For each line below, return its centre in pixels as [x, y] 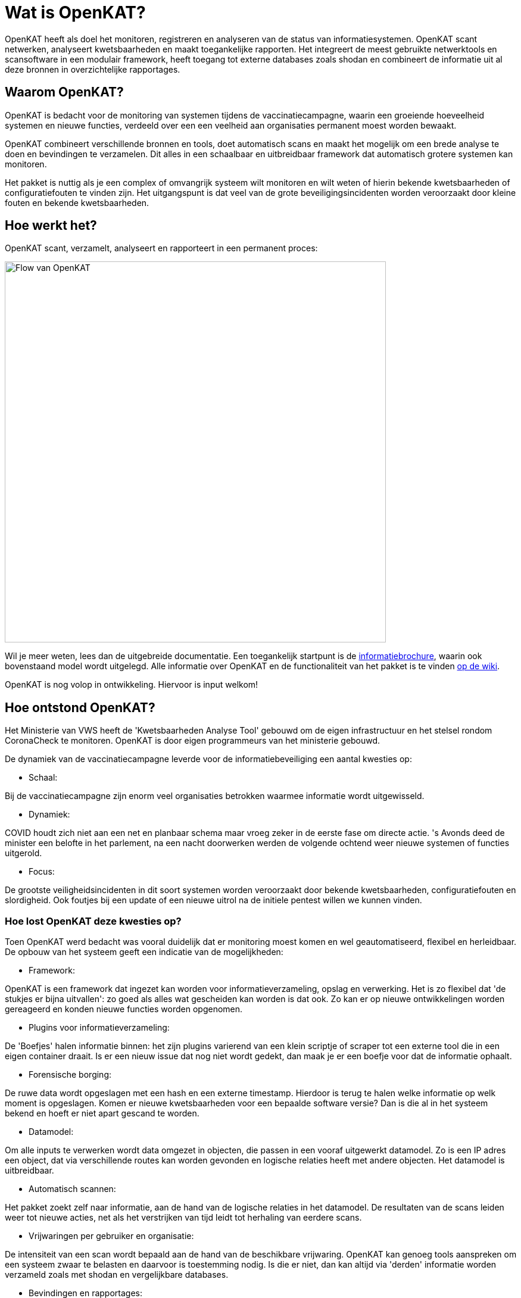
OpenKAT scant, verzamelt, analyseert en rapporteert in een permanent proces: [161, 248]
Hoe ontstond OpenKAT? [80, 707]
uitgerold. [24, 853]
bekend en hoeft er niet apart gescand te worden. [102, 1113]
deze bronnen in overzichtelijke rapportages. [93, 69]
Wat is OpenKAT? [75, 13]
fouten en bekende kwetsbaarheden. [77, 202]
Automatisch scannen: [72, 1189]
